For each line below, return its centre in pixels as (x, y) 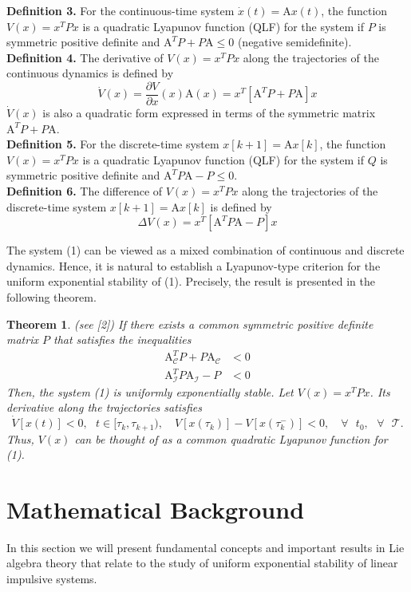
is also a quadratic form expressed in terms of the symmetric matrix (209, 113)
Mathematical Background (156, 509)
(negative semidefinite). (294, 42)
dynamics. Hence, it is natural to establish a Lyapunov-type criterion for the (194, 265)
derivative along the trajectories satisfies (104, 407)
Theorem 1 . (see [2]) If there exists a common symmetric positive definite (190, 324)
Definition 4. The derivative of (85, 57)
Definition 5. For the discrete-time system (113, 144)
